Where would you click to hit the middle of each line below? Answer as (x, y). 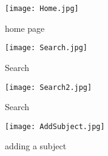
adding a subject (36, 146)
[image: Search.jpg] (46, 48)
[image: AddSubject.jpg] (55, 126)
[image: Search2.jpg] (49, 87)
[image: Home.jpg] (42, 9)
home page (25, 28)
